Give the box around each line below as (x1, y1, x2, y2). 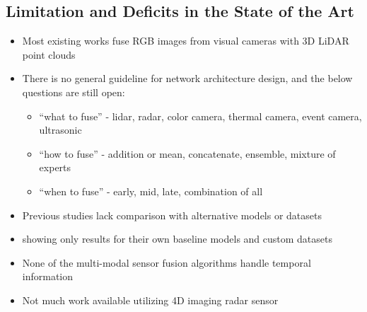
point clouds (22, 47, 76, 62)
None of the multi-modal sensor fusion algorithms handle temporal (22, 255, 311, 270)
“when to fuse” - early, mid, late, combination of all (39, 183, 263, 198)
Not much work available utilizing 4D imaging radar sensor (22, 292, 279, 307)
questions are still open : (22, 84, 125, 99)
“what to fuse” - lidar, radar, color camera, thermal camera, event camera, (39, 108, 362, 123)
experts (39, 160, 71, 175)
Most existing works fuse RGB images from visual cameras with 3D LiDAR (22, 33, 349, 48)
